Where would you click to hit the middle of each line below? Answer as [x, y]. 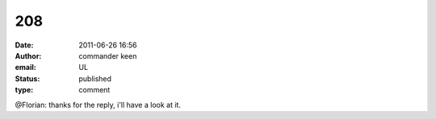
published [95, 78]
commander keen [108, 55]
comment [94, 90]
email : [25, 68]
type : [24, 90]
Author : [28, 55]
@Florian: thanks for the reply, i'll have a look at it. [98, 105]
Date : [24, 45]
